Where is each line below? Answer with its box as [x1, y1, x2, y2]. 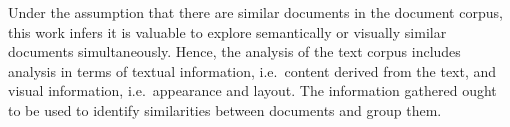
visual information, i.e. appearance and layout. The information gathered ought [8, 80, 497, 101]
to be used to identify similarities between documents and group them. [8, 99, 442, 120]
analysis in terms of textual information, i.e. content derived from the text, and [8, 60, 497, 81]
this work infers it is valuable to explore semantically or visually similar [8, 21, 447, 42]
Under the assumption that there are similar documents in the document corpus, [8, 2, 503, 22]
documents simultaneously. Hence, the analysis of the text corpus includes [8, 41, 461, 62]
